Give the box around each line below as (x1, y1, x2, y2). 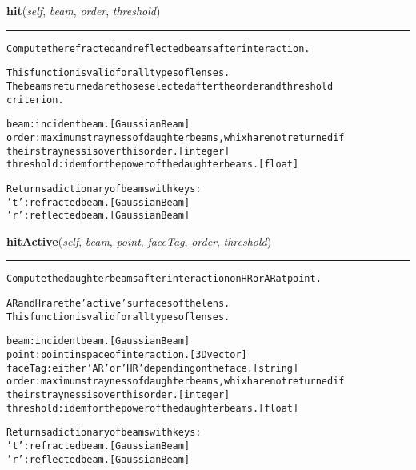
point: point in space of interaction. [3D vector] (6, 349, 247, 361)
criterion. (6, 94, 64, 106)
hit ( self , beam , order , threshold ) (6, 2, 161, 18)
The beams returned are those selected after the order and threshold (6, 80, 334, 92)
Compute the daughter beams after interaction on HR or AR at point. (6, 273, 322, 285)
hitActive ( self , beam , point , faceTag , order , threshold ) (6, 232, 272, 249)
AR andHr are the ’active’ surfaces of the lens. (6, 298, 230, 310)
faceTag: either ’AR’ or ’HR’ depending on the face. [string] (6, 362, 299, 374)
